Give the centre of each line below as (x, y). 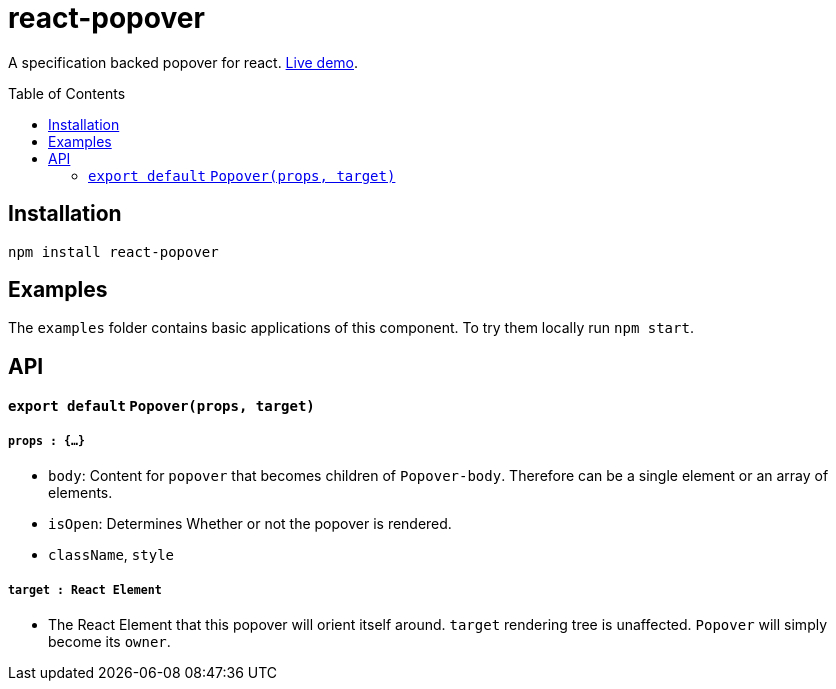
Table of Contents (67, 93)
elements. (80, 493)
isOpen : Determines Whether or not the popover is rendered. (250, 524)
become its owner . (109, 642)
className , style (111, 555)
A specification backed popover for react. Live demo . (183, 62)
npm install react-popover (113, 251)
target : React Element (85, 589)
